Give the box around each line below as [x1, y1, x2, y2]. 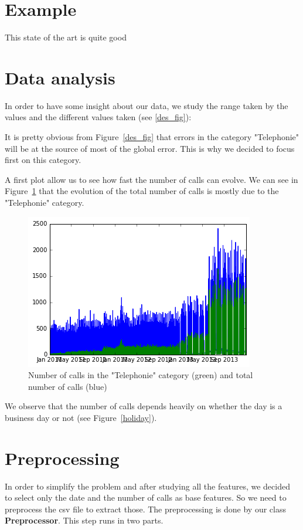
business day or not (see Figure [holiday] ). [5, 411, 157, 423]
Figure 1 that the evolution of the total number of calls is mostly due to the [5, 185, 279, 197]
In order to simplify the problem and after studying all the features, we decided [5, 480, 290, 492]
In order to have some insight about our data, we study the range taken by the [5, 99, 288, 111]
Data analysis [5, 65, 115, 89]
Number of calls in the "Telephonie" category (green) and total [28, 369, 253, 381]
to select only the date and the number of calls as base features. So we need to [5, 491, 287, 504]
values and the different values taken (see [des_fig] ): [5, 111, 192, 123]
